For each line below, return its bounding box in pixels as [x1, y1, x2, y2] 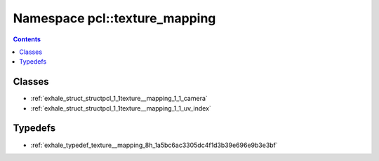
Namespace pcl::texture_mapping [13, 10, 216, 26]
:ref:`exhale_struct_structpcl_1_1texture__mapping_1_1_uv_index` [30, 104, 212, 112]
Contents [13, 35, 41, 43]
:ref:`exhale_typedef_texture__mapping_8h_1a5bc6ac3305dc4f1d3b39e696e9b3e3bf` [30, 141, 279, 149]
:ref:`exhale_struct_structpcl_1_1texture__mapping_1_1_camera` [30, 94, 208, 103]
